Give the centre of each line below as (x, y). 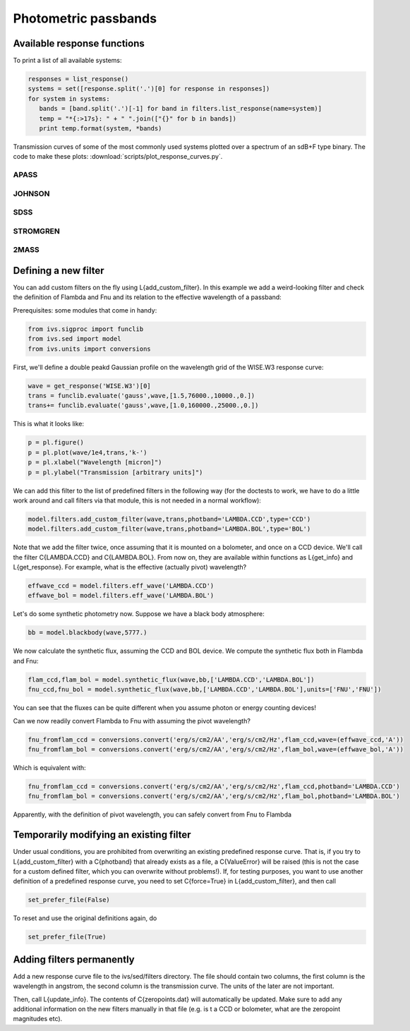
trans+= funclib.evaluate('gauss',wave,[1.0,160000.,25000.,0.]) (143, 405)
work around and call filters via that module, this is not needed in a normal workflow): (137, 500)
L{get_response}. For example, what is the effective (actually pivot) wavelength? (130, 567)
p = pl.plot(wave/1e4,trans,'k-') (88, 452)
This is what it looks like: (49, 424)
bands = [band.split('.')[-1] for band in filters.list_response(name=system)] (181, 109)
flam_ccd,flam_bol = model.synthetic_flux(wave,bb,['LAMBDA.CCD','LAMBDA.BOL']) (171, 680)
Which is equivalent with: (49, 767)
